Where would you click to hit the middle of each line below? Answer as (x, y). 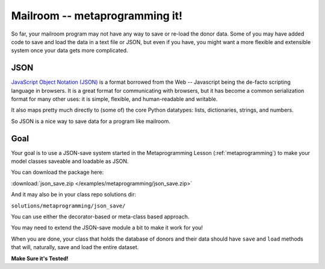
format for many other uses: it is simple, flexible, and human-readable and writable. (114, 99)
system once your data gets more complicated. (70, 51)
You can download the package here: (57, 172)
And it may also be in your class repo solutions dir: (74, 195)
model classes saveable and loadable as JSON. (70, 161)
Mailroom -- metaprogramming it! (97, 16)
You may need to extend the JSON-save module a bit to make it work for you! (107, 228)
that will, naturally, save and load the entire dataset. (75, 247)
